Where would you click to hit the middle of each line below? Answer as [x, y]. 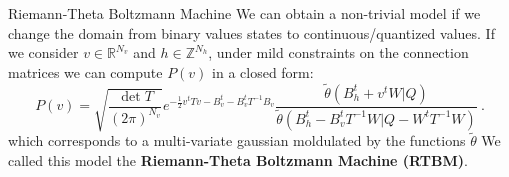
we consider [43, 52]
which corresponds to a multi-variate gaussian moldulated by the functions [237, 140]
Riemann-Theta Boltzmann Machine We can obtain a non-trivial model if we [244, 13]
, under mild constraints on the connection [338, 52]
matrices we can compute [85, 71]
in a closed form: [263, 71]
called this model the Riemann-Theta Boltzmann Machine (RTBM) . [238, 159]
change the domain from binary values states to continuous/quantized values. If [251, 32]
